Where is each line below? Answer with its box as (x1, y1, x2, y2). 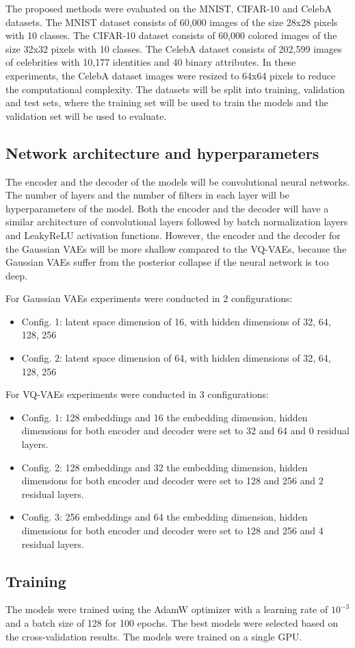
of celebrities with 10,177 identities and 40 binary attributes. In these (5, 55, 296, 69)
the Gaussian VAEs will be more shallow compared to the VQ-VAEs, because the (5, 241, 347, 256)
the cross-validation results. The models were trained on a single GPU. (5, 629, 302, 643)
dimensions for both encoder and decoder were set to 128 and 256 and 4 (21, 523, 324, 538)
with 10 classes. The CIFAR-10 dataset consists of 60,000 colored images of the (5, 28, 337, 42)
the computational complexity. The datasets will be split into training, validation (5, 82, 345, 96)
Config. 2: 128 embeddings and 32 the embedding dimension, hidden (21, 460, 308, 474)
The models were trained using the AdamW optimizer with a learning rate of (5, 602, 328, 616)
